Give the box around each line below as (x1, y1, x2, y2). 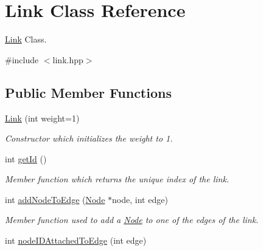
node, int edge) (112, 193, 168, 205)
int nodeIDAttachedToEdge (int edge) (5, 234, 147, 247)
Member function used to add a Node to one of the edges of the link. (5, 213, 259, 226)
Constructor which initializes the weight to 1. (5, 132, 173, 145)
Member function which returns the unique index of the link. (5, 173, 230, 185)
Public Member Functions (5, 83, 172, 101)
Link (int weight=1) (5, 111, 80, 124)
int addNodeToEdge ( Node (5, 193, 105, 205)
